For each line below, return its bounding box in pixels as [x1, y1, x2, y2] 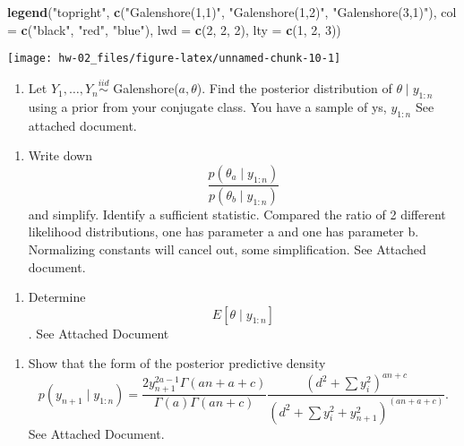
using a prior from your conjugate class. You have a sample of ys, [28, 97, 387, 116]
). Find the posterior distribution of [196, 79, 392, 98]
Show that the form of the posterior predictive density [28, 354, 326, 373]
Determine [28, 287, 86, 306]
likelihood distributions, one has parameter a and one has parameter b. [28, 222, 419, 241]
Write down [28, 146, 93, 165]
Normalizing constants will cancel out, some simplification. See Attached [28, 239, 426, 258]
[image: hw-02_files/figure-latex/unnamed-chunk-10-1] [7, 52, 341, 65]
